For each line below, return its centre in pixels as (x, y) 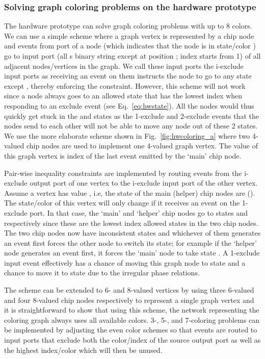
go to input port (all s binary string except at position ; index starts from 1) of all (132, 56)
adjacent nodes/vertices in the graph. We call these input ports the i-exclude (124, 66)
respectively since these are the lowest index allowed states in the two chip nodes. (131, 223)
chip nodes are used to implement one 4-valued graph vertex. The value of (142, 146)
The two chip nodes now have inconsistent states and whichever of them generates (132, 233)
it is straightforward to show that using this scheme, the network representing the (132, 310)
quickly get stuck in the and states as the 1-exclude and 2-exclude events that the (132, 116)
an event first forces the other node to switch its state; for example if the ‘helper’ (130, 242)
